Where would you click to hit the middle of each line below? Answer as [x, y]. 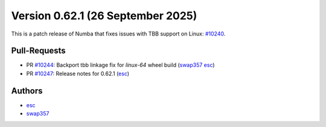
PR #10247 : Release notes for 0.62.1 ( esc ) [78, 73]
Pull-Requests [38, 51]
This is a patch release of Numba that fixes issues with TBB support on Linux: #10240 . [118, 34]
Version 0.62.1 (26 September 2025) [104, 16]
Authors [27, 91]
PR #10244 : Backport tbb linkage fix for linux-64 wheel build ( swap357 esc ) [120, 65]
